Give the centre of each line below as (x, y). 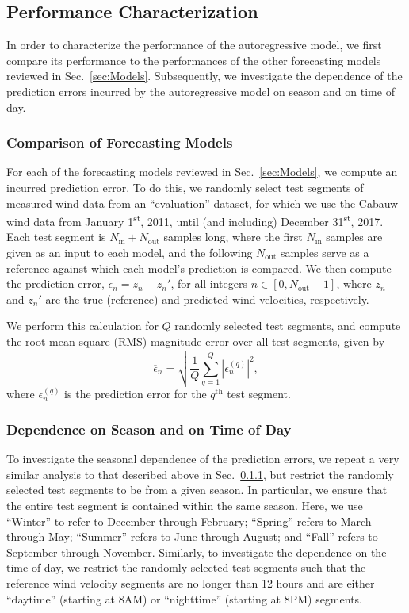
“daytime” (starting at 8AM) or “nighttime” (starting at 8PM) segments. (184, 598)
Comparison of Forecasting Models (120, 142)
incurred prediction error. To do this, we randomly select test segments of (185, 187)
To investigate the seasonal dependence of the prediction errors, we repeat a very (203, 459)
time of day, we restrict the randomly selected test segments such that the (186, 567)
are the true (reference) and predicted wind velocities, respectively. (207, 299)
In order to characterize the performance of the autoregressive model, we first (194, 45)
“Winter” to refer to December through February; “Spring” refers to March (189, 521)
